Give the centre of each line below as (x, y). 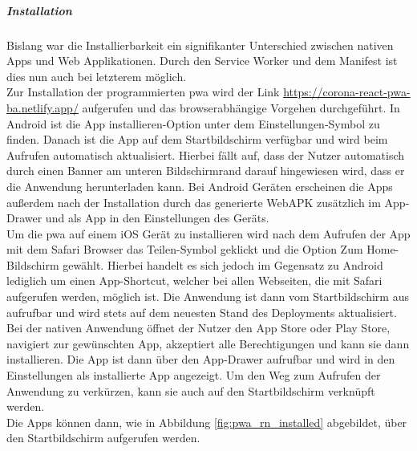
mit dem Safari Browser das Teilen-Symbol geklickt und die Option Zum (185, 249)
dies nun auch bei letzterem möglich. (97, 76)
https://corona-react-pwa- (347, 92)
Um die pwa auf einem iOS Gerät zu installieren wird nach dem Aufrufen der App (208, 233)
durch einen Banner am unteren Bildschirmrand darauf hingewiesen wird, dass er (206, 171)
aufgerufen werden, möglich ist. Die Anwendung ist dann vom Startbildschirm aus (208, 297)
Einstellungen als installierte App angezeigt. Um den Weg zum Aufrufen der (194, 375)
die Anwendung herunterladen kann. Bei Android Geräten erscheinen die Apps (200, 186)
